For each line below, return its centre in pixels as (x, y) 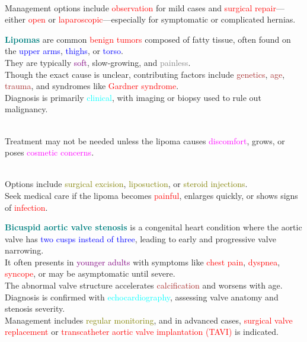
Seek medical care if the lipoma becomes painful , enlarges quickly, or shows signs (151, 195)
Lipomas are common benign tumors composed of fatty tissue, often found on (148, 39)
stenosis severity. (35, 308)
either (15, 19)
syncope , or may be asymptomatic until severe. (90, 273)
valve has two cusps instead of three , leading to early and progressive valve (140, 238)
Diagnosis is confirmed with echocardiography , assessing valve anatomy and (142, 297)
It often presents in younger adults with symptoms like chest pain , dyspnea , (143, 262)
